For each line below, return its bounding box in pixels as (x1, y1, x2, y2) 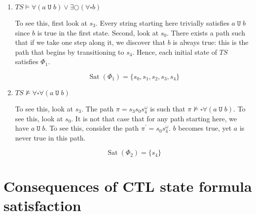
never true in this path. (15, 132, 86, 143)
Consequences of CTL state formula (3, 176, 252, 196)
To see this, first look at (15, 18, 87, 28)
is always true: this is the (173, 37, 249, 47)
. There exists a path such (167, 27, 245, 37)
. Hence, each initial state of (132, 46, 218, 57)
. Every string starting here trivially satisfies (95, 18, 229, 28)
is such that (150, 103, 185, 113)
